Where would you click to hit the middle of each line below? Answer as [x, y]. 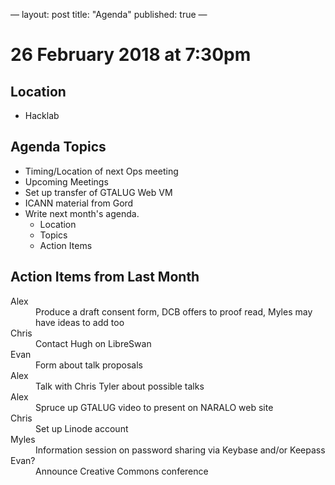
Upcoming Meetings [66, 181]
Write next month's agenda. [82, 213]
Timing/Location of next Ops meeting [101, 171]
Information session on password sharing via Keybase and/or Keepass [180, 450]
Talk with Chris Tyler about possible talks [120, 386]
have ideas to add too [80, 322]
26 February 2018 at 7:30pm [131, 55]
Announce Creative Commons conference [122, 471]
